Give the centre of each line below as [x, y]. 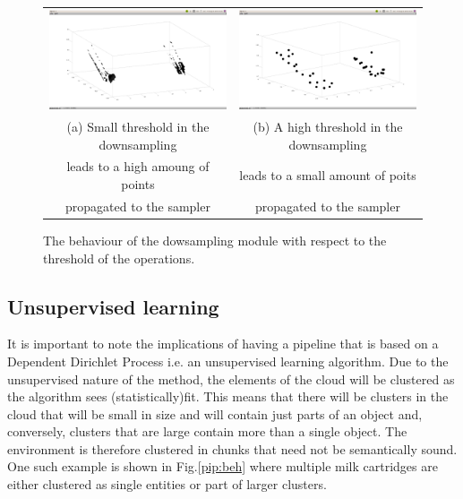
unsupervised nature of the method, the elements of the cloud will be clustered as [231, 379]
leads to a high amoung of [138, 166]
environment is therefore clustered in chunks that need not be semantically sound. [232, 448]
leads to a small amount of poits [328, 175]
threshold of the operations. [119, 258]
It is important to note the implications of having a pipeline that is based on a [223, 344]
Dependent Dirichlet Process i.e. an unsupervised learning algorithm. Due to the [228, 361]
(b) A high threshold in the [328, 126]
